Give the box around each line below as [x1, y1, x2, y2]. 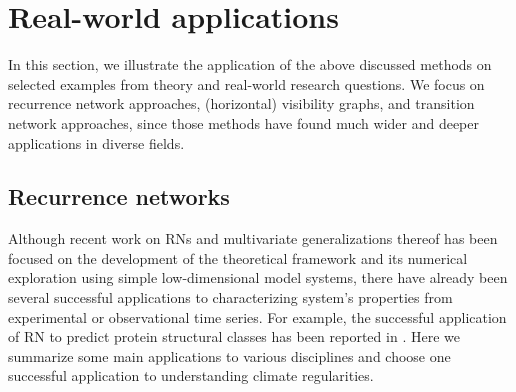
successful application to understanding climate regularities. [8, 365, 374, 386]
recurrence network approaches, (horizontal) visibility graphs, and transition [8, 93, 475, 114]
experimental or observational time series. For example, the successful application [8, 306, 507, 327]
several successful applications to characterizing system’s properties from [8, 287, 453, 308]
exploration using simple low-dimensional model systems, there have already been [8, 267, 508, 288]
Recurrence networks [8, 181, 230, 212]
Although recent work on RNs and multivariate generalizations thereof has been [8, 228, 498, 249]
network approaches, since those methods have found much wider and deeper [8, 112, 480, 133]
